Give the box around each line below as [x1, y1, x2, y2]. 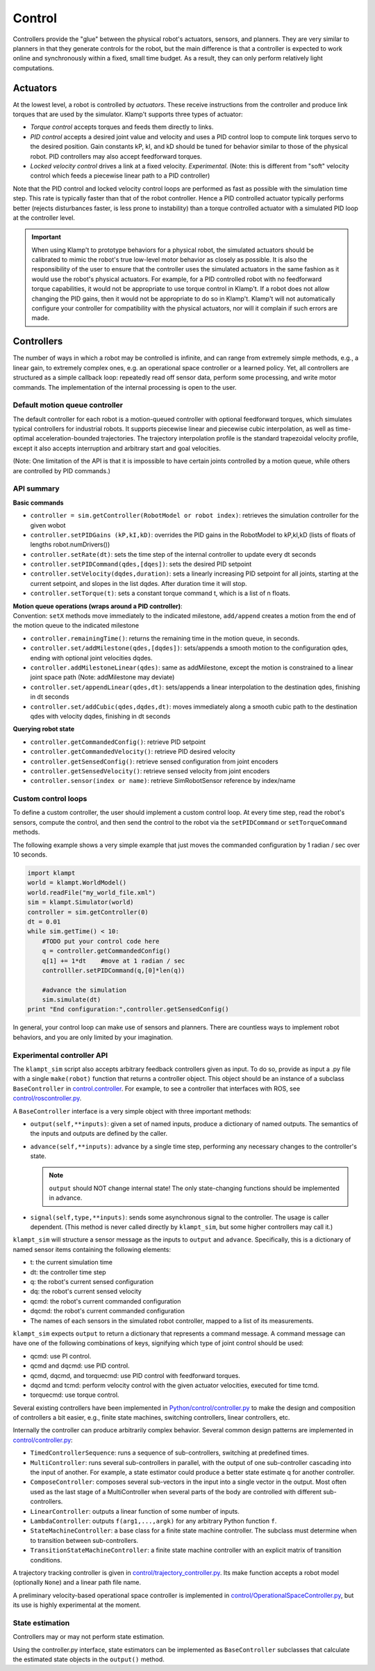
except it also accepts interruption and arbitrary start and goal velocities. [12, 444, 222, 452]
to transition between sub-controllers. [30, 1536, 139, 1544]
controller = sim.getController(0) [27, 908, 149, 916]
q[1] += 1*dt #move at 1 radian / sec [42, 957, 185, 965]
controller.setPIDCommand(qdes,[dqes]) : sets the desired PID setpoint [30, 560, 252, 569]
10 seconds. [12, 850, 48, 859]
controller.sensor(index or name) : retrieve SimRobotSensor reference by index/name [30, 777, 296, 785]
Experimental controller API [12, 1050, 108, 1060]
